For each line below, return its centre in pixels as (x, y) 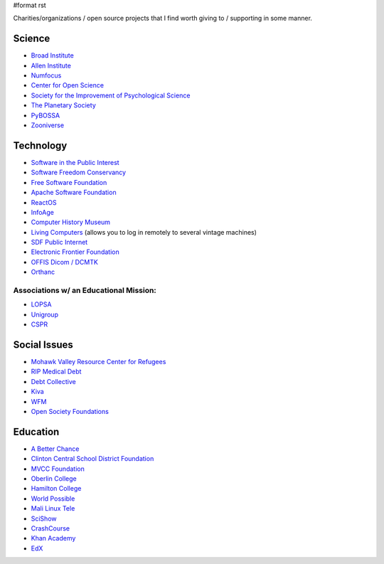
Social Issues (43, 345)
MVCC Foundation (58, 469)
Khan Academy (53, 538)
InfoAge (43, 212)
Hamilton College (56, 489)
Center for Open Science (68, 85)
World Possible (53, 499)
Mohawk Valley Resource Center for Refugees (98, 362)
